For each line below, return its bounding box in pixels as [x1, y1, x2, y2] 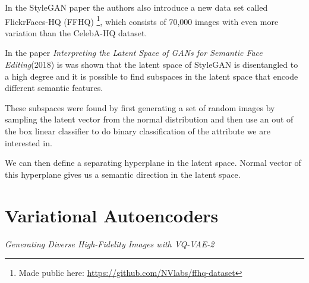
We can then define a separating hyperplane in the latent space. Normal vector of [5, 156, 301, 169]
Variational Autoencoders [5, 203, 219, 227]
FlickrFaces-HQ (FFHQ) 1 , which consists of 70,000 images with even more [5, 13, 279, 27]
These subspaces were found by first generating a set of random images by [5, 101, 275, 114]
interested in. [5, 136, 52, 149]
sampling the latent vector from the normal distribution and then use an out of [5, 113, 294, 125]
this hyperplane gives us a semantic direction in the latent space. [5, 168, 241, 180]
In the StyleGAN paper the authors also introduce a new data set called [5, 1, 268, 13]
